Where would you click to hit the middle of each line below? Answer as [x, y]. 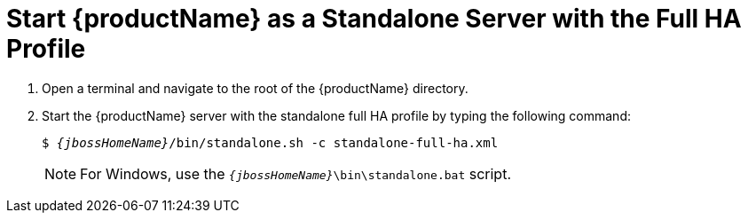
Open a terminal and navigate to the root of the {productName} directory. [255, 88]
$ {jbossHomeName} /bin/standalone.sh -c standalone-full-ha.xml [270, 142]
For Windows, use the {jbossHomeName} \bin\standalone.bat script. [295, 173]
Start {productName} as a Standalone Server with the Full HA [374, 19]
